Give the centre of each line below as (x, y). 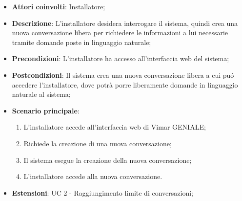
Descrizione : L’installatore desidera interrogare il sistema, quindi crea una (125, 23)
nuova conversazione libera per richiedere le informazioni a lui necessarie (120, 33)
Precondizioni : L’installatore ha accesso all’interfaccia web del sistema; (121, 58)
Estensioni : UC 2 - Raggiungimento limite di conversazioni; (102, 192)
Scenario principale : (46, 110)
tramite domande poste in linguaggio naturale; (81, 42)
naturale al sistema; (41, 94)
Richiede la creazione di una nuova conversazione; (98, 143)
